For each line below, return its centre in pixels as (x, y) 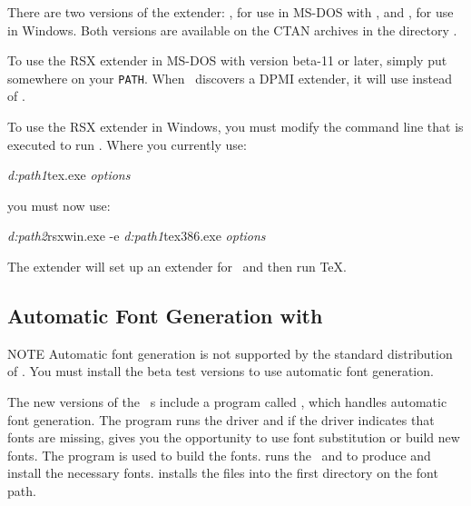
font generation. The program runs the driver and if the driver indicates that (221, 419)
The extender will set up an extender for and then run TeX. (177, 266)
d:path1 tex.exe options (69, 175)
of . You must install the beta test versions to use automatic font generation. (221, 371)
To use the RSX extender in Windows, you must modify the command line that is (235, 127)
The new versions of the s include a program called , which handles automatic (227, 401)
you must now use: (59, 205)
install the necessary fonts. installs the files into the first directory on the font (223, 473)
